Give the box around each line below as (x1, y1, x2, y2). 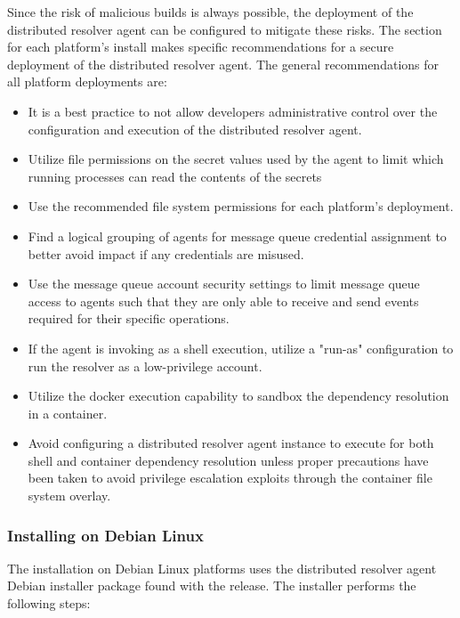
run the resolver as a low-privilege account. (28, 356, 262, 375)
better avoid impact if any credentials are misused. (28, 244, 304, 263)
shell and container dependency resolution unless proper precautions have (28, 451, 429, 469)
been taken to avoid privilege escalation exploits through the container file (28, 468, 432, 487)
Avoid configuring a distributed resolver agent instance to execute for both (28, 434, 434, 452)
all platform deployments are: (7, 72, 167, 91)
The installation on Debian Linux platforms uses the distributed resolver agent (7, 558, 437, 577)
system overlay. (28, 486, 111, 505)
